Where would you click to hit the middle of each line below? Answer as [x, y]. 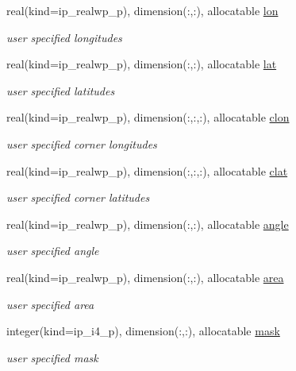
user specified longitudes [64, 37]
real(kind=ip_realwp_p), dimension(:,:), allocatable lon [142, 10]
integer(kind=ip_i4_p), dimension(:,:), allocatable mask [143, 331]
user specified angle [53, 251]
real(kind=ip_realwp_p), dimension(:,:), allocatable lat [142, 64]
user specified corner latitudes [78, 197]
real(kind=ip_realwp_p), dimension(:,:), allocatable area [145, 277]
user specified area [50, 304]
